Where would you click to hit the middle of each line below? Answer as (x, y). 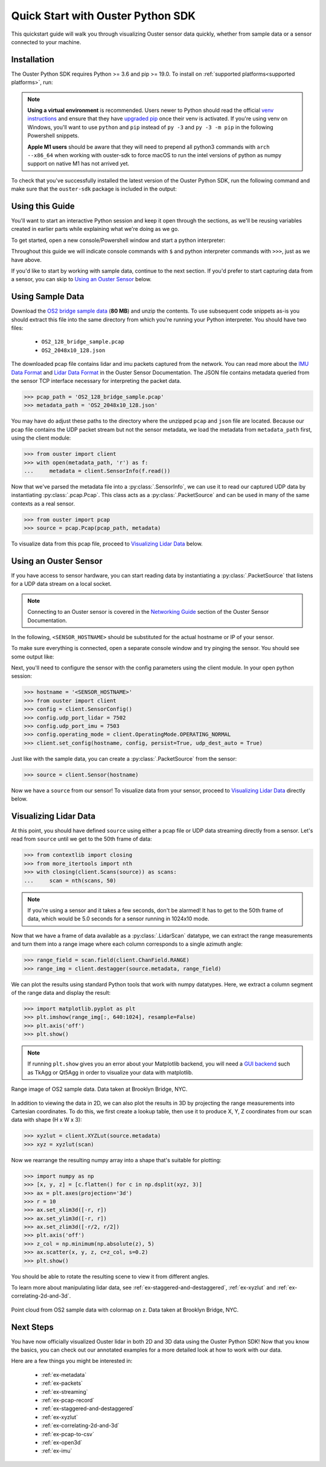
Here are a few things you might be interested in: (72, 1361)
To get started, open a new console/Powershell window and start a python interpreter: (118, 240)
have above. (26, 259)
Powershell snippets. (53, 135)
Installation (33, 60)
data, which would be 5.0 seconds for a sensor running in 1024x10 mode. (118, 919)
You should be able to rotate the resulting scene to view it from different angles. (110, 1277)
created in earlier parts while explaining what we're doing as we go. (95, 229)
